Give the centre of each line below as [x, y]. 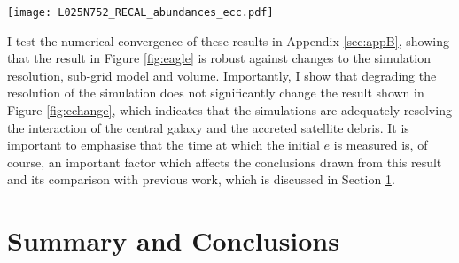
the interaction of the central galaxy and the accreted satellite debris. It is [208, 127]
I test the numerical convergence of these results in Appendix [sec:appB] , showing [228, 40]
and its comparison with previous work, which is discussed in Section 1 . [201, 179]
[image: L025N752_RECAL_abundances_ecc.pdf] [140, 12]
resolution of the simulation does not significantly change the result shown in [216, 93]
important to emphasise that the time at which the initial [163, 145]
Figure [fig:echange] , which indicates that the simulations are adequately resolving [229, 110]
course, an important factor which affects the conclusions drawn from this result [225, 162]
